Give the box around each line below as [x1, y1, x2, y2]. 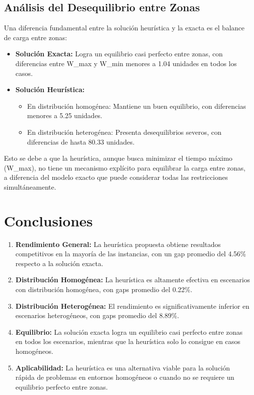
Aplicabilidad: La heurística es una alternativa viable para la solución [15, 362, 230, 372]
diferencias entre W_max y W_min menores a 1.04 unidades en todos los [15, 58, 237, 68]
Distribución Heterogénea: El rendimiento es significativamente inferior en [15, 300, 250, 311]
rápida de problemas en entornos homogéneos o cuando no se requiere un [15, 372, 234, 382]
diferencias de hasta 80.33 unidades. [27, 136, 135, 147]
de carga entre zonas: [4, 32, 67, 42]
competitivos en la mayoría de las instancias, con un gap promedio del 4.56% [15, 248, 246, 259]
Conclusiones [4, 210, 93, 230]
